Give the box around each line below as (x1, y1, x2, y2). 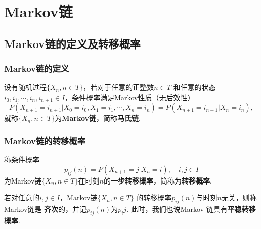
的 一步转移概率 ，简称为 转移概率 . (103, 175, 212, 186)
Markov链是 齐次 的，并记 (4, 204, 86, 214)
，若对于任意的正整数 (83, 82, 154, 93)
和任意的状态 (173, 82, 216, 93)
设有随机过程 (4, 82, 47, 93)
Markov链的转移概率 (4, 134, 86, 147)
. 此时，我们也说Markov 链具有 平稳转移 (126, 204, 256, 214)
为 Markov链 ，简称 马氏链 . (55, 113, 141, 123)
